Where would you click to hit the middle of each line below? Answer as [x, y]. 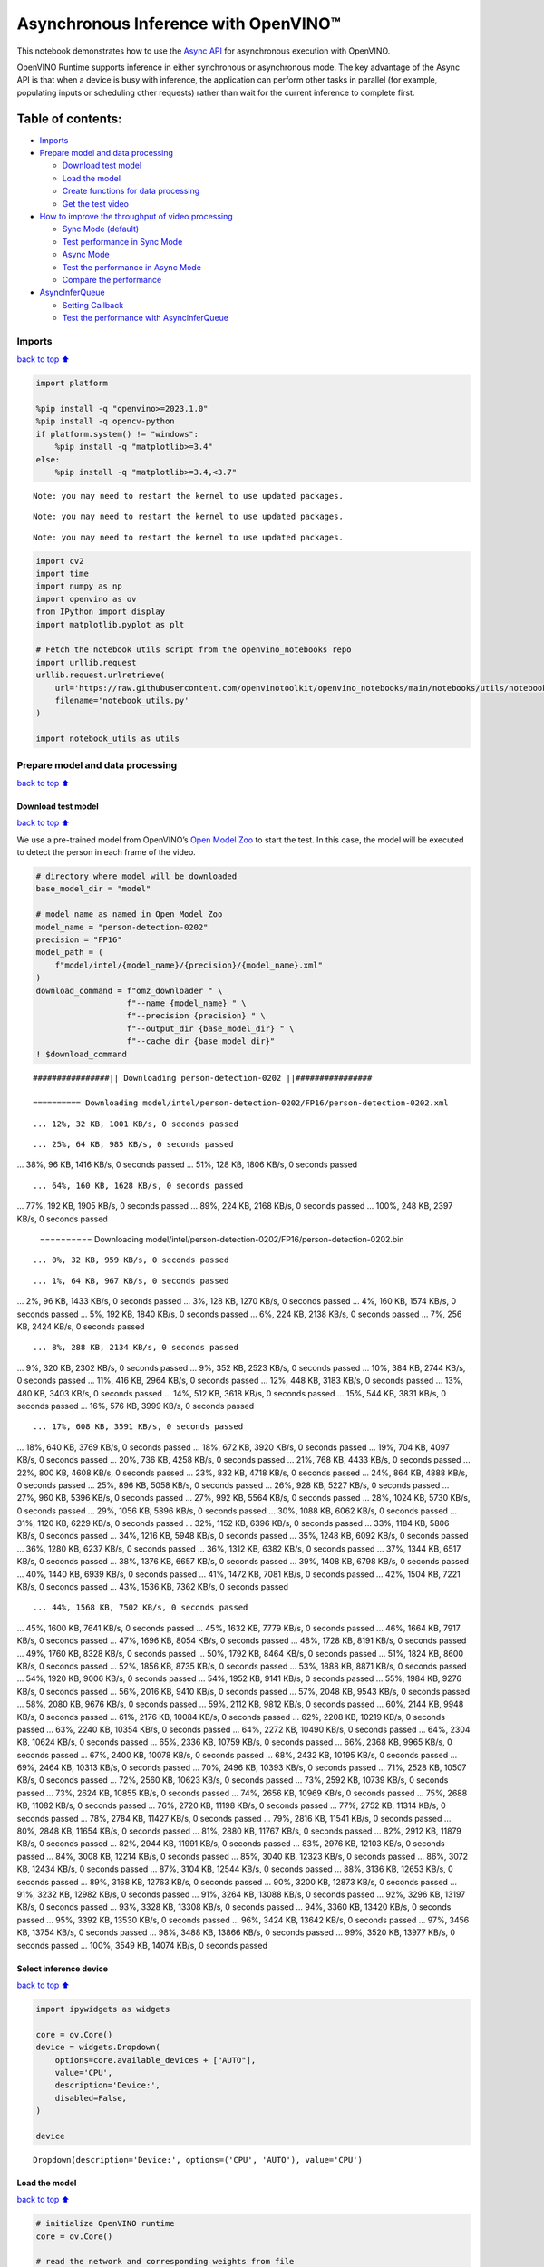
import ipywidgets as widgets [103, 2009]
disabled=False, [91, 2098]
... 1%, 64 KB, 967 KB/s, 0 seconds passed [131, 1280]
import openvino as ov [86, 599]
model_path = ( [69, 953]
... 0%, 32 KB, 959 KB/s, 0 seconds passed [131, 1260]
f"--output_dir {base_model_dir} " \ [210, 1028]
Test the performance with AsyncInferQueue [145, 318]
